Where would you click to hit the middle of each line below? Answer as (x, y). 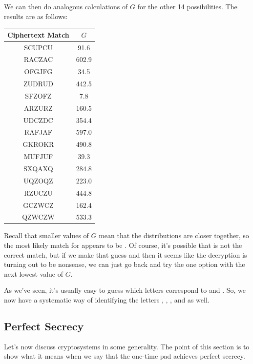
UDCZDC (38, 120)
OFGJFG (38, 71)
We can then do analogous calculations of (66, 6)
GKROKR (38, 144)
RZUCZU (38, 192)
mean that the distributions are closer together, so (174, 235)
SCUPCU (38, 47)
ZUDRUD (38, 84)
